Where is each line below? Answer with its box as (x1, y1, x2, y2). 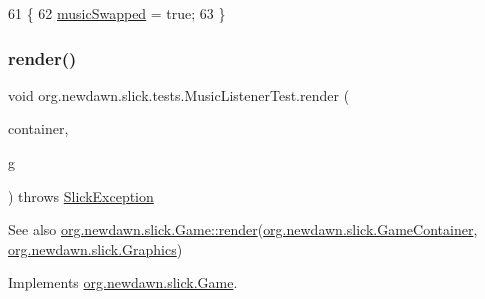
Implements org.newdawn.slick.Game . (8, 272, 238, 293)
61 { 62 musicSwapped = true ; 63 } (8, 3, 226, 23)
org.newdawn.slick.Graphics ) (8, 238, 183, 259)
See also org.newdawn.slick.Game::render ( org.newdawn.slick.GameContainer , (8, 219, 478, 240)
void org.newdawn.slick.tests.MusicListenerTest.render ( (8, 84, 350, 105)
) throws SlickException (8, 185, 154, 206)
